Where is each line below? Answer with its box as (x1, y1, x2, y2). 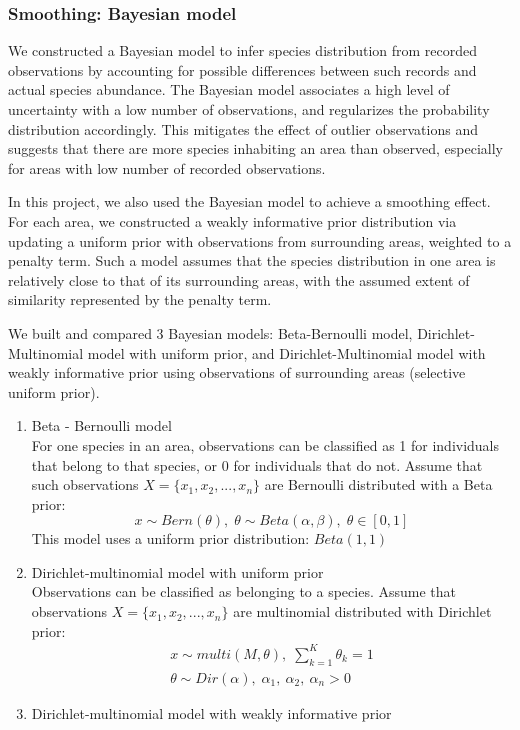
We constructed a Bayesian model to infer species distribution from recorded (8, 40, 478, 61)
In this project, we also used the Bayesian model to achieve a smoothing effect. (8, 191, 491, 212)
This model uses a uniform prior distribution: (31, 528, 310, 549)
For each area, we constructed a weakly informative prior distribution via (8, 210, 457, 231)
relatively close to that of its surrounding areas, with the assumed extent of (8, 269, 470, 290)
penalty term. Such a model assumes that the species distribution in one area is (8, 250, 496, 271)
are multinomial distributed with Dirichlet (233, 601, 492, 622)
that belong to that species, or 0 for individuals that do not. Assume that (31, 454, 483, 475)
